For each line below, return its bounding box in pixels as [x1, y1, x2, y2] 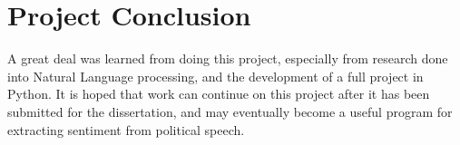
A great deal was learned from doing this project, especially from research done [7, 49, 448, 68]
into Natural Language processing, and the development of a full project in [7, 66, 424, 85]
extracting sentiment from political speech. [7, 120, 245, 139]
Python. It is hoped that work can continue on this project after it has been [7, 84, 430, 103]
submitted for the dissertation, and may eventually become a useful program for [7, 101, 453, 121]
